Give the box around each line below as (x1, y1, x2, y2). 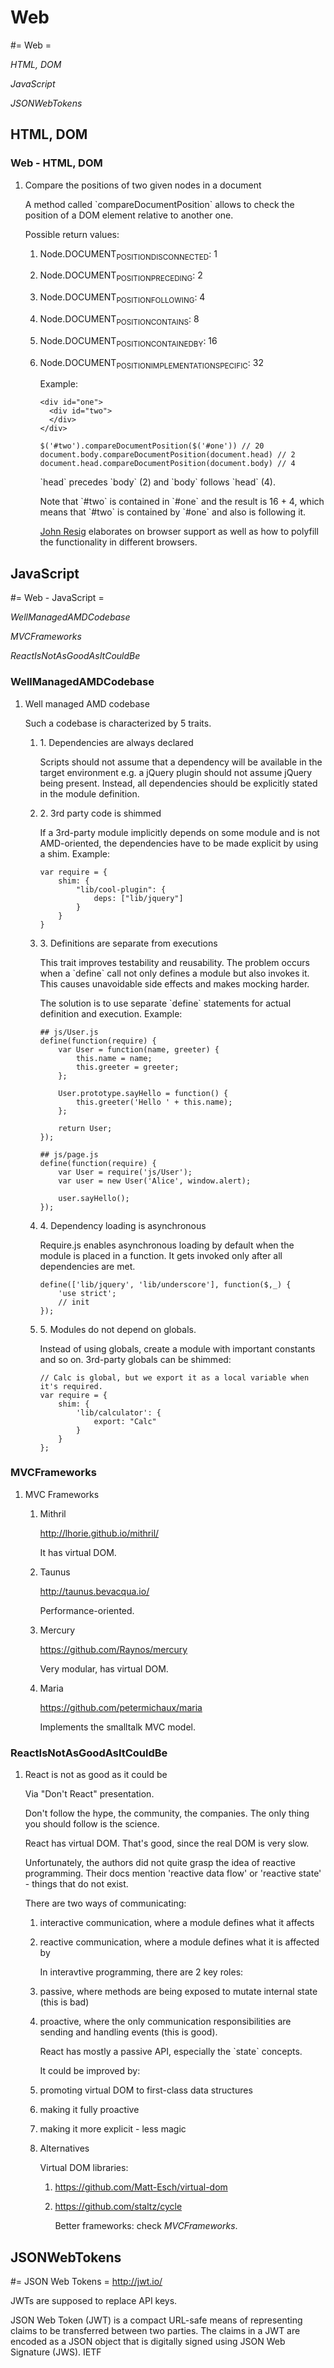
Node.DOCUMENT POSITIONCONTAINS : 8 (39, 313, 200, 327)
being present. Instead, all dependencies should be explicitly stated (39, 777, 318, 789)
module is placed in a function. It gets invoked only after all (39, 1249, 283, 1261)
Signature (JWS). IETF (10, 2346, 102, 2358)
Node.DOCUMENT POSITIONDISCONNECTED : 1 (39, 247, 218, 262)
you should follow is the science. (24, 1818, 160, 1830)
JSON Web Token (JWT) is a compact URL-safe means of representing (10, 2314, 303, 2326)
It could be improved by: (39, 2065, 141, 2077)
